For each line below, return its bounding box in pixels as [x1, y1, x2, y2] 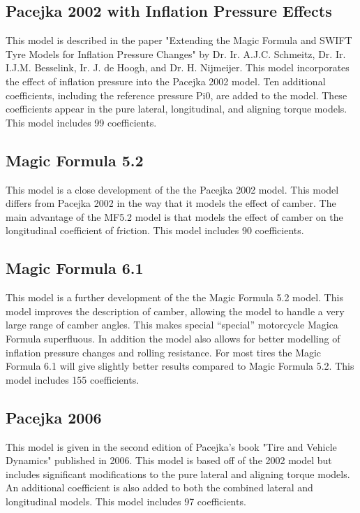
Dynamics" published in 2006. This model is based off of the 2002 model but [6, 453, 332, 468]
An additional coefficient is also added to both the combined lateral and [6, 480, 313, 495]
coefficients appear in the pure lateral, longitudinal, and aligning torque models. [6, 101, 347, 116]
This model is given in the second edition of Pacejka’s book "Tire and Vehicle [6, 439, 337, 454]
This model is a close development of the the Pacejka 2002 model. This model [6, 182, 339, 196]
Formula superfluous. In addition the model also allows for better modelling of [6, 331, 340, 345]
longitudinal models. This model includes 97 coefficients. [6, 493, 246, 508]
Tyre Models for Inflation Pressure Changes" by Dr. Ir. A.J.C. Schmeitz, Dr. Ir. [6, 46, 346, 61]
